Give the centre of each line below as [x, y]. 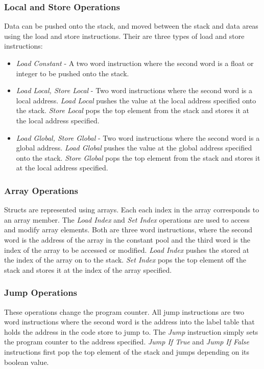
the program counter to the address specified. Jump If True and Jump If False [127, 342]
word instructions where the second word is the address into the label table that [129, 322]
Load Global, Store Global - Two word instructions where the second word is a [138, 137]
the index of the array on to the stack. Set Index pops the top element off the [125, 260]
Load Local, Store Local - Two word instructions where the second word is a [134, 90]
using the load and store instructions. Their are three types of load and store [124, 36]
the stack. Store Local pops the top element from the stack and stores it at [133, 110]
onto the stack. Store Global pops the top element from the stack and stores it [138, 157]
